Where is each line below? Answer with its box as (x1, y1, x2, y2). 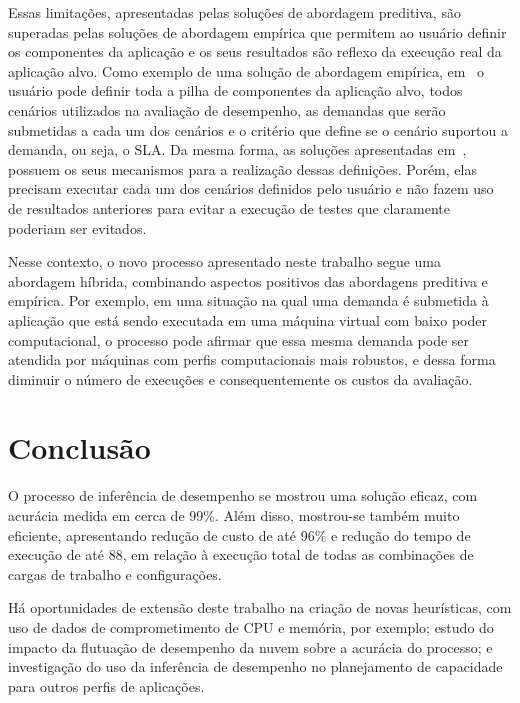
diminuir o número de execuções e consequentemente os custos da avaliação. (8, 368, 473, 389)
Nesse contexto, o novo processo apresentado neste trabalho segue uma (8, 251, 442, 272)
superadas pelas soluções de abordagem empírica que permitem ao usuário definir (8, 21, 507, 42)
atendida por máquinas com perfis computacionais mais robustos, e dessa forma (8, 349, 496, 370)
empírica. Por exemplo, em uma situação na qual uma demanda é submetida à (8, 290, 489, 311)
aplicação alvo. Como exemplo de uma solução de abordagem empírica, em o (8, 60, 485, 81)
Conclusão (8, 427, 151, 468)
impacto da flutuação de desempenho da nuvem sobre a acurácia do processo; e (8, 636, 493, 657)
